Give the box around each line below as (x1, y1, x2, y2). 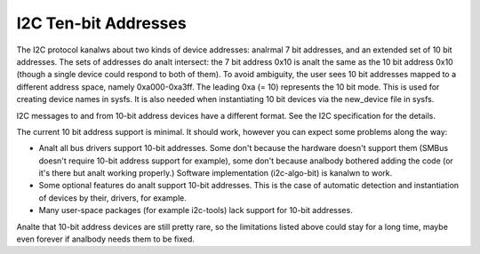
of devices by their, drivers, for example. (38, 192, 187, 203)
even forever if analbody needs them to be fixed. (16, 234, 196, 244)
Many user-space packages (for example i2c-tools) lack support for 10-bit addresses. (38, 205, 353, 216)
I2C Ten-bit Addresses (16, 13, 187, 33)
